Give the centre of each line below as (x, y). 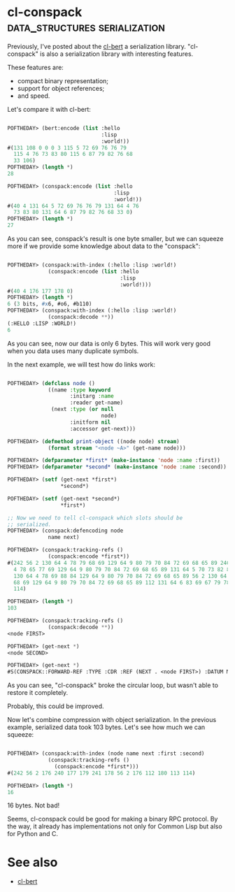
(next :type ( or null (83, 410)
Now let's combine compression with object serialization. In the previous (112, 720)
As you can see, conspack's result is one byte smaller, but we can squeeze (115, 239)
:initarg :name (92, 396)
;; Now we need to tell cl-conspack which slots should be (95, 518)
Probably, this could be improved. (56, 706)
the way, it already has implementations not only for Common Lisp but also (115, 826)
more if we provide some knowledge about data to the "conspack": (104, 246)
